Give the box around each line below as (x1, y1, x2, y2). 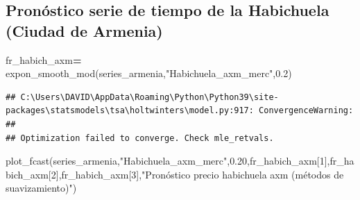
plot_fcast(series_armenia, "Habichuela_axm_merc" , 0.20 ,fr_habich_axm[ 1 (6, 153, 325, 168)
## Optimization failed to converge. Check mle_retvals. (6, 133, 274, 143)
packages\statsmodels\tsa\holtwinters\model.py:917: (6, 106, 254, 116)
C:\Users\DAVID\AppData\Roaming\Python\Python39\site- (20, 92, 279, 102)
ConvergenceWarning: (259, 106, 354, 116)
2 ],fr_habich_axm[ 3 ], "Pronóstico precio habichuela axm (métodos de (51, 167, 344, 181)
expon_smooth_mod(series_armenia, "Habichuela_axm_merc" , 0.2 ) (6, 66, 292, 81)
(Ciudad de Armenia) (6, 19, 163, 41)
